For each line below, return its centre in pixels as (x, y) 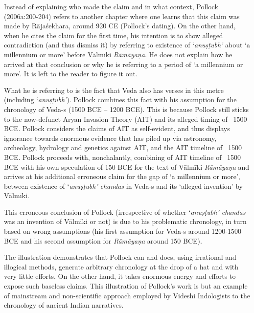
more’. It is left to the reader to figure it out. (71, 74)
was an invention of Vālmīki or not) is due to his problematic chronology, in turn (125, 221)
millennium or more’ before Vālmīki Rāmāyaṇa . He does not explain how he (118, 54)
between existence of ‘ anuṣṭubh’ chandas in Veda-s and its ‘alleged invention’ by (123, 186)
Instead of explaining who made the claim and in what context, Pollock (111, 6)
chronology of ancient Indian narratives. (64, 305)
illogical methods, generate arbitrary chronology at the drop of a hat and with (121, 266)
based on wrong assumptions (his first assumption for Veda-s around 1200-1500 (123, 231)
